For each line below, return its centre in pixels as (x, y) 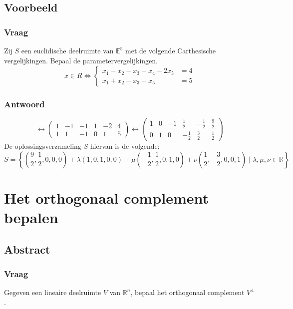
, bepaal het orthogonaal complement (187, 292)
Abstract (27, 249)
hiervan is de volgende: (125, 146)
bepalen (31, 217)
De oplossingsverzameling (43, 146)
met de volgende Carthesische (171, 50)
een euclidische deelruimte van (67, 50)
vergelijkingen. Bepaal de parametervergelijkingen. (81, 60)
